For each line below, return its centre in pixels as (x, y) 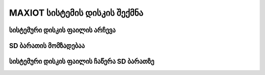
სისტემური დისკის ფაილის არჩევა (62, 30)
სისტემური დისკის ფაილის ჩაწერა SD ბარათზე (82, 62)
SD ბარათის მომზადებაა (47, 46)
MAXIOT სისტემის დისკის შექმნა (76, 13)
